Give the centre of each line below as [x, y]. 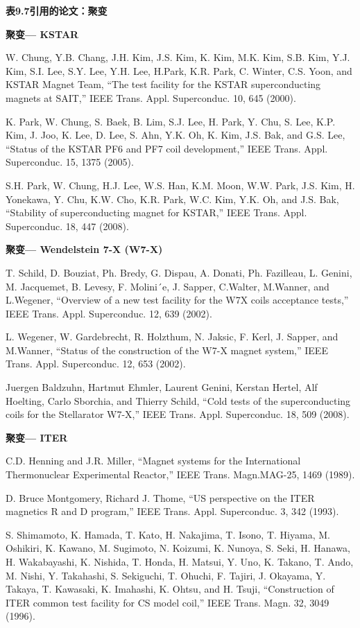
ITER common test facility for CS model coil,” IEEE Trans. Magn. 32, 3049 [168, 602]
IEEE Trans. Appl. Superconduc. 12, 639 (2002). [109, 313]
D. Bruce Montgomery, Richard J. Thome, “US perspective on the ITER [160, 497]
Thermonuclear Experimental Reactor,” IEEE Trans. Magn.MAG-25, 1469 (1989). [180, 474]
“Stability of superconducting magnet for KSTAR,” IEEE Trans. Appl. [156, 212]
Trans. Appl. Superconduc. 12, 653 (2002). [96, 364]
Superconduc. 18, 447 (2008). [67, 226]
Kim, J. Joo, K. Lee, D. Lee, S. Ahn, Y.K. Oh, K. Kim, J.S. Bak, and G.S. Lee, [175, 135]
